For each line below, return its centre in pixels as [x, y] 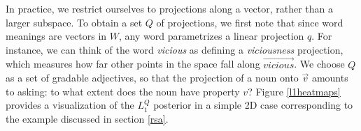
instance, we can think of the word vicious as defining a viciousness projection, [175, 49]
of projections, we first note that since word [250, 22]
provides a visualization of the [70, 105]
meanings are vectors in [56, 36]
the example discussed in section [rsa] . [87, 118]
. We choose [319, 64]
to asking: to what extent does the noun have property [123, 91]
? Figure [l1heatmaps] [294, 91]
